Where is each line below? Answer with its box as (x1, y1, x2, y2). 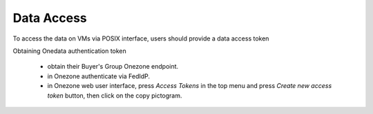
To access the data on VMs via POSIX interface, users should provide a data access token (12, 34, 269, 43)
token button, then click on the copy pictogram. (47, 91, 182, 100)
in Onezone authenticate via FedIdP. (47, 72, 151, 80)
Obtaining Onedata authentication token (12, 47, 127, 55)
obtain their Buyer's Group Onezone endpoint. (47, 62, 179, 71)
